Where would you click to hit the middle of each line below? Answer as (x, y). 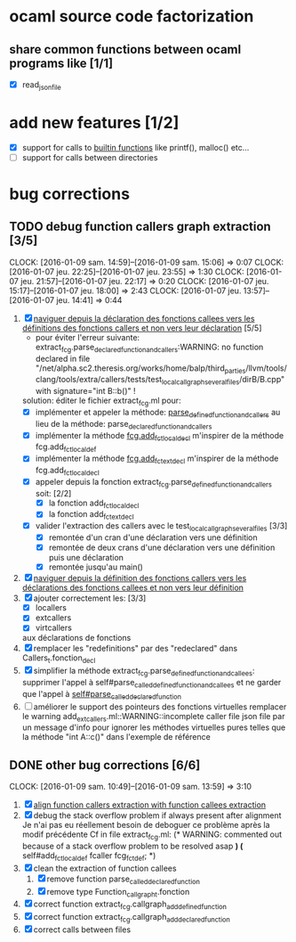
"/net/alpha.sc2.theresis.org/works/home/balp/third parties (140, 369)
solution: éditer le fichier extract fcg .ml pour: (101, 401)
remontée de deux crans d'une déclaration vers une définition (162, 548)
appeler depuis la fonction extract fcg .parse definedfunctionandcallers (154, 483)
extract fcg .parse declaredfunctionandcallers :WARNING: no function (149, 348)
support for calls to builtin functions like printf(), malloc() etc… (136, 147)
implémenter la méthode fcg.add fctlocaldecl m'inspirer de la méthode (160, 436)
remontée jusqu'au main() (96, 567)
